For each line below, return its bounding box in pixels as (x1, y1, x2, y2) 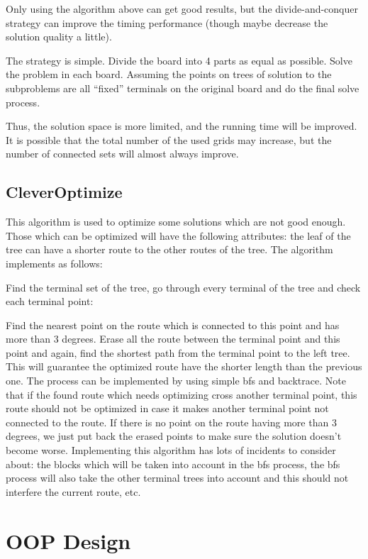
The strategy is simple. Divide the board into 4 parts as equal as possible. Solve (6, 52, 352, 67)
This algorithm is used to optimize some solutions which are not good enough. (6, 214, 346, 229)
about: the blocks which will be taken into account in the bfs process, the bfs (6, 456, 340, 471)
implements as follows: (6, 255, 103, 270)
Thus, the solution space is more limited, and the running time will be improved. (6, 118, 357, 133)
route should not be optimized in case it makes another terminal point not (6, 401, 329, 416)
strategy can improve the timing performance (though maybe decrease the (6, 15, 328, 30)
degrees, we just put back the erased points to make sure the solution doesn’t (6, 428, 342, 443)
